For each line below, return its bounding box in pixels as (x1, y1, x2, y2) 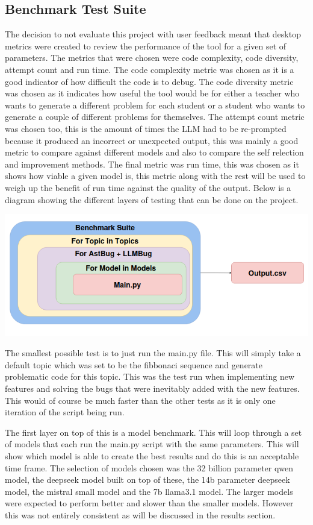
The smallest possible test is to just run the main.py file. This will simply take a (5, 347, 301, 359)
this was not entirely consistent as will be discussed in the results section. (5, 508, 276, 521)
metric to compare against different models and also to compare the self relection (5, 146, 304, 159)
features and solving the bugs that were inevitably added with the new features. (5, 382, 300, 395)
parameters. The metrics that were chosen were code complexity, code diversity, (5, 51, 299, 64)
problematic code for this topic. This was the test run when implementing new (5, 370, 295, 383)
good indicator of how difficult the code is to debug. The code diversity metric (5, 75, 294, 87)
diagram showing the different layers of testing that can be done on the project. (5, 193, 299, 206)
